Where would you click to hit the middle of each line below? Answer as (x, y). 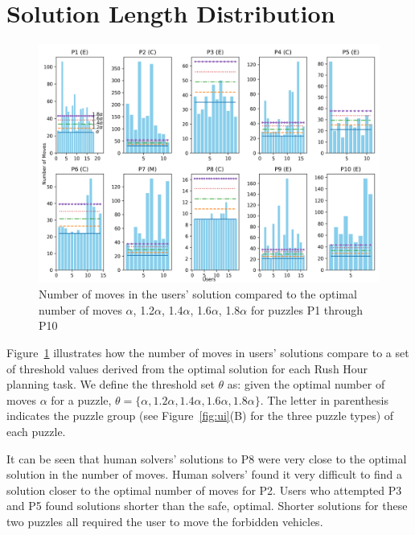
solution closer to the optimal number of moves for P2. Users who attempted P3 (204, 490)
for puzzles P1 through (307, 309)
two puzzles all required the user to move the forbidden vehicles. (165, 521)
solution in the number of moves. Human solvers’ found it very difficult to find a (205, 474)
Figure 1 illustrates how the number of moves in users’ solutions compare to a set (208, 352)
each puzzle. (36, 431)
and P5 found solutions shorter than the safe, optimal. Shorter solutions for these (207, 506)
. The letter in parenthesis (324, 399)
